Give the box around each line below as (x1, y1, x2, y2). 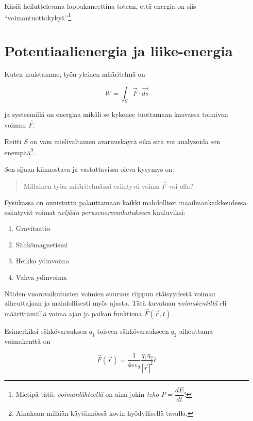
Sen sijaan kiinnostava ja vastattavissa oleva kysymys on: (4, 163, 174, 174)
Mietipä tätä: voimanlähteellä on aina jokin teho (16, 389, 159, 399)
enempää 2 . (4, 146, 35, 158)
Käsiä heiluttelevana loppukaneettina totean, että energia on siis (4, 1, 196, 11)
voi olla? (169, 181, 194, 191)
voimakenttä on (4, 336, 51, 346)
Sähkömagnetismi (16, 239, 68, 249)
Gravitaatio (16, 223, 50, 233)
